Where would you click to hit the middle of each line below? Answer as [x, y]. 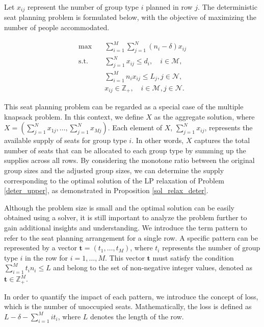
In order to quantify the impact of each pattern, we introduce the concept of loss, [131, 296]
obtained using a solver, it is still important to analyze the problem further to [126, 217]
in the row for [47, 257]
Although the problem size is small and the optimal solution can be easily [119, 207]
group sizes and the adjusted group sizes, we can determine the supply [114, 170]
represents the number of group [211, 248]
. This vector [125, 257]
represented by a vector [41, 248]
